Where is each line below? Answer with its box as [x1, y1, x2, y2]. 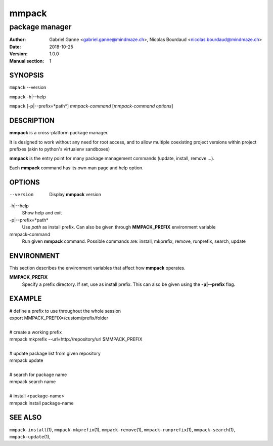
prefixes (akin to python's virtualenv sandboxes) [9, 146, 110, 152]
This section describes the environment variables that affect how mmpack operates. [9, 265, 186, 271]
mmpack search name [9, 379, 56, 385]
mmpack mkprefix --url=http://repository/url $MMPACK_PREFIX [9, 336, 143, 342]
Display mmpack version [49, 191, 101, 197]
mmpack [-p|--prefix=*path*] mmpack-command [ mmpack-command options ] [9, 103, 173, 109]
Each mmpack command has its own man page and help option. [9, 165, 144, 171]
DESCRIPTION [9, 117, 55, 125]
